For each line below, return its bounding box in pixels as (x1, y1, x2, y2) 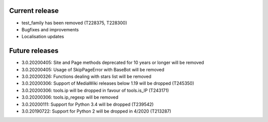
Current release (9, 6, 59, 15)
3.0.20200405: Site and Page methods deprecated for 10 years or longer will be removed (21, 60, 204, 65)
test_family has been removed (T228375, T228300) (21, 20, 128, 26)
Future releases (9, 47, 59, 55)
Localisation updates (21, 34, 65, 40)
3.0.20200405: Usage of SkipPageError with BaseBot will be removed (21, 66, 165, 72)
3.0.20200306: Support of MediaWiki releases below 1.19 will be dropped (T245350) (21, 80, 195, 86)
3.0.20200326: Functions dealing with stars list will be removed (21, 73, 151, 79)
